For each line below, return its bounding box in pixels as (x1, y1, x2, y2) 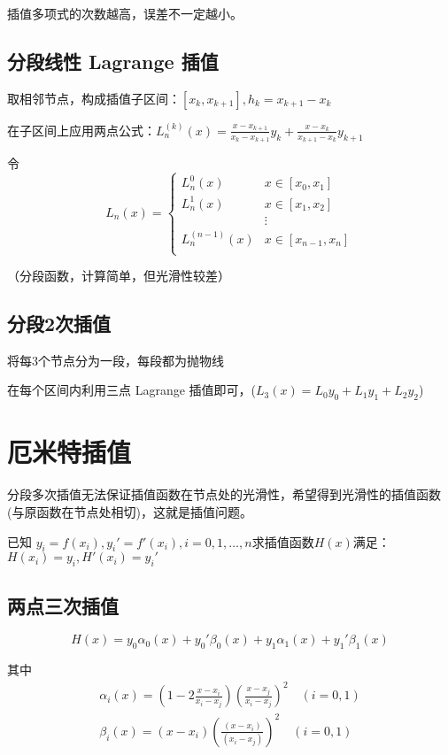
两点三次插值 (7, 591, 119, 619)
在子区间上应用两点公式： (7, 120, 156, 139)
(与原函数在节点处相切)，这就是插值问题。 (7, 502, 252, 520)
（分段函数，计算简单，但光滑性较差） (7, 266, 230, 285)
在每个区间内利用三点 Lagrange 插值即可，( (7, 381, 257, 399)
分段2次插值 (7, 310, 112, 337)
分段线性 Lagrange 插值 (7, 47, 219, 74)
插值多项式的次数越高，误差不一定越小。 (7, 4, 243, 22)
